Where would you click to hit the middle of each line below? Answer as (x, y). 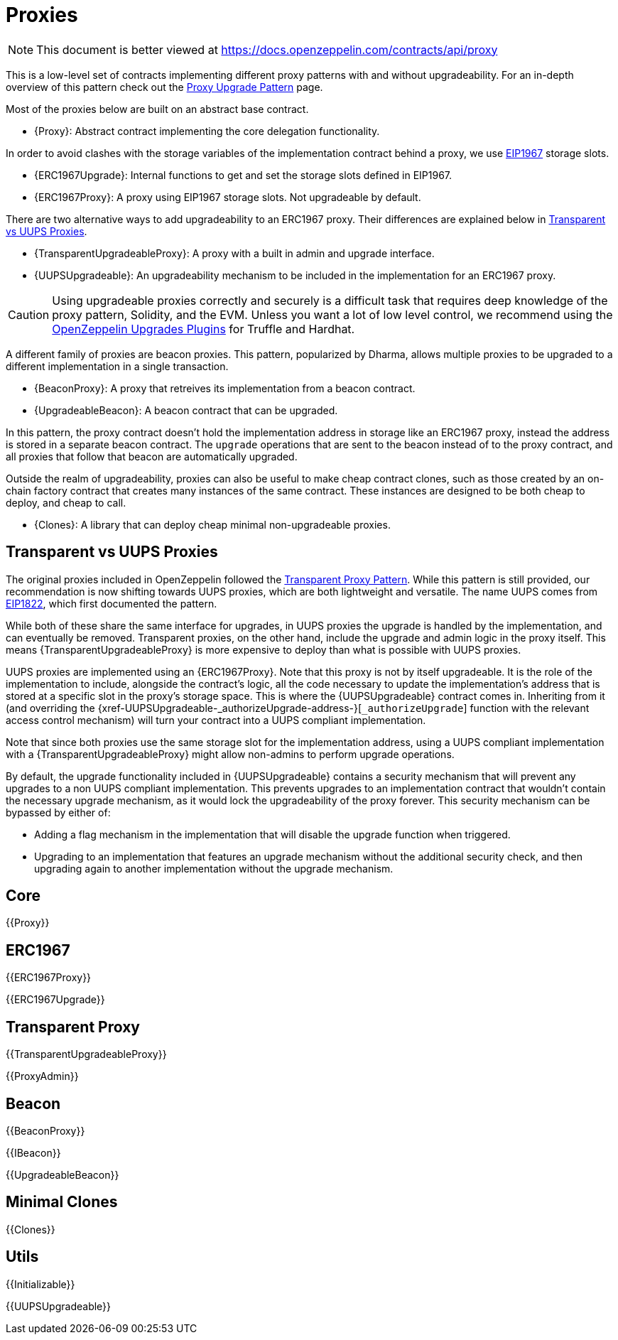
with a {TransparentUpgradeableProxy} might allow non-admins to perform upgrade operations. (230, 754)
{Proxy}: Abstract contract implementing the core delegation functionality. (207, 131)
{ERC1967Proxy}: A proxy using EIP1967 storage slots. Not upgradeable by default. (228, 197)
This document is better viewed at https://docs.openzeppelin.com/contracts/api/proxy (267, 49)
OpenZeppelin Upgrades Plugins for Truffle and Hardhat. (204, 329)
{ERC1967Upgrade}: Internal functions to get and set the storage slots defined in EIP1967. (243, 175)
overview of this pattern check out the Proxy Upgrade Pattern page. (164, 87)
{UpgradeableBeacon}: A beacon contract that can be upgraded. (186, 410)
